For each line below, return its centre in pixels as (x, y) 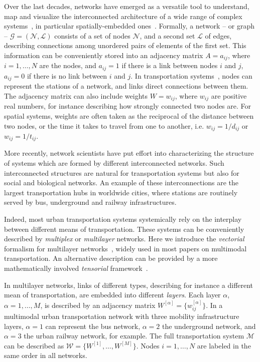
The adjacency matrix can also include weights (76, 95)
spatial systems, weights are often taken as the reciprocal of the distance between (129, 115)
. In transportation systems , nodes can (191, 75)
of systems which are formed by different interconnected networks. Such (114, 163)
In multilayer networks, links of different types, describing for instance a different (129, 285)
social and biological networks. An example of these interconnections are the (121, 183)
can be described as (34, 345)
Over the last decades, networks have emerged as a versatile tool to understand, (127, 6)
